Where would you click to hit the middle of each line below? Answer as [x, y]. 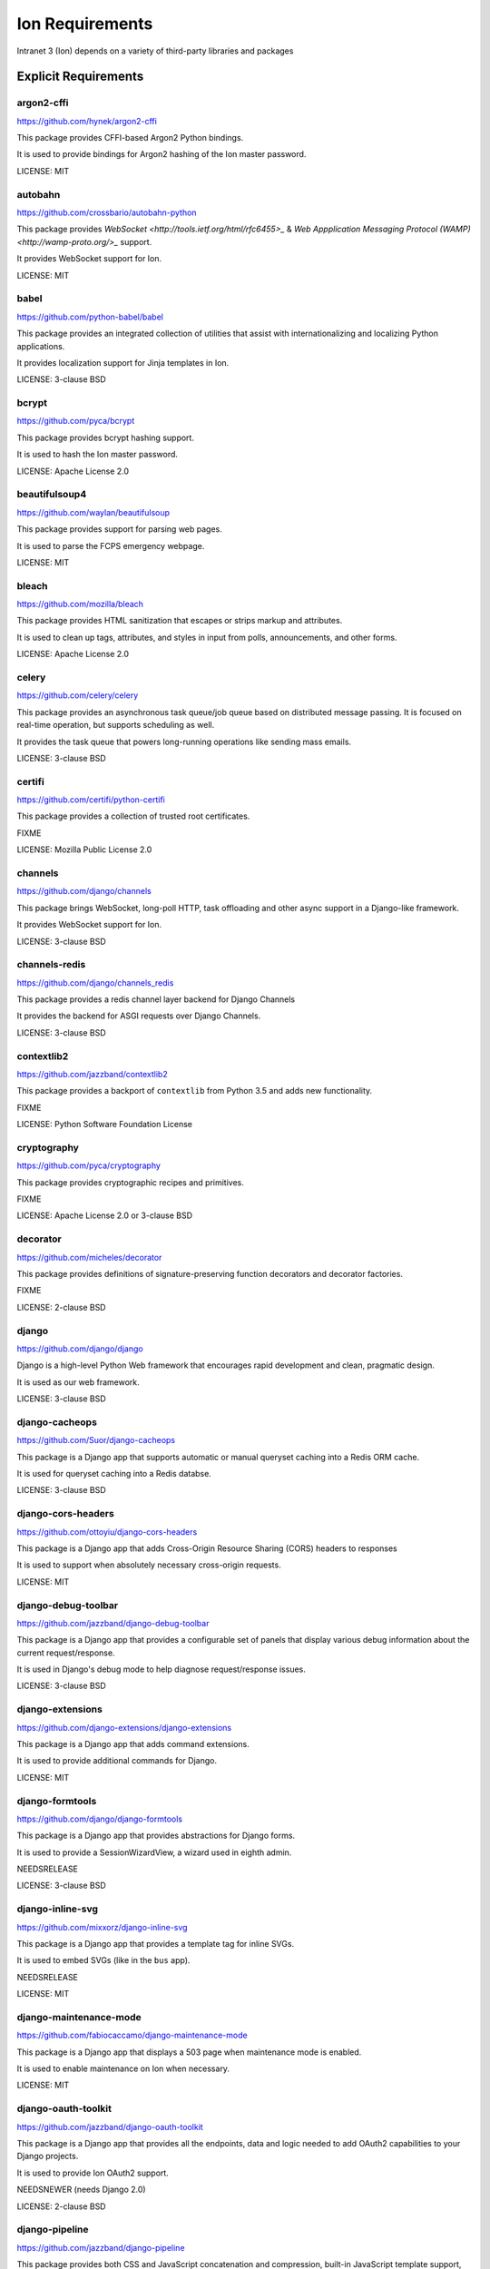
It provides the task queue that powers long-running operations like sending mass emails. [184, 742]
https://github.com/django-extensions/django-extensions [124, 1727]
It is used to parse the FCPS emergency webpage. [111, 545]
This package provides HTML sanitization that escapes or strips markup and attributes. [180, 621]
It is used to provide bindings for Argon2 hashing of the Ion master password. [162, 154]
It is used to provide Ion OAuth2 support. [93, 2173]
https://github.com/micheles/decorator [89, 1257]
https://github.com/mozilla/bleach [80, 604]
